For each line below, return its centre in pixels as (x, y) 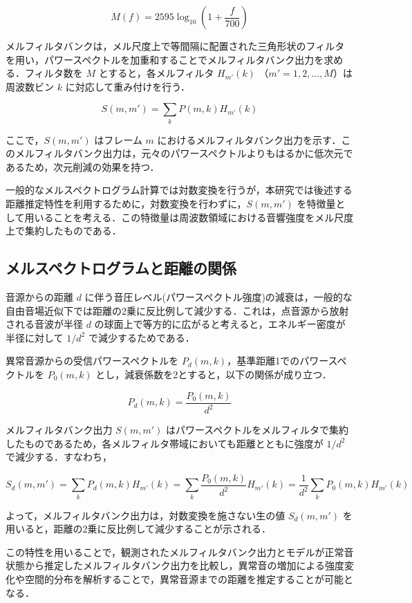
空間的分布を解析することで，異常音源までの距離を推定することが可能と (189, 578)
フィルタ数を (54, 73)
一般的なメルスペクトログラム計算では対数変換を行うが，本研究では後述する (179, 190)
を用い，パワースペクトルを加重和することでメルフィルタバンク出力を (165, 59)
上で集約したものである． (64, 231)
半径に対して (35, 337)
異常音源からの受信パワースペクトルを (92, 361)
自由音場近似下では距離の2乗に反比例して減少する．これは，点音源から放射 (177, 310)
